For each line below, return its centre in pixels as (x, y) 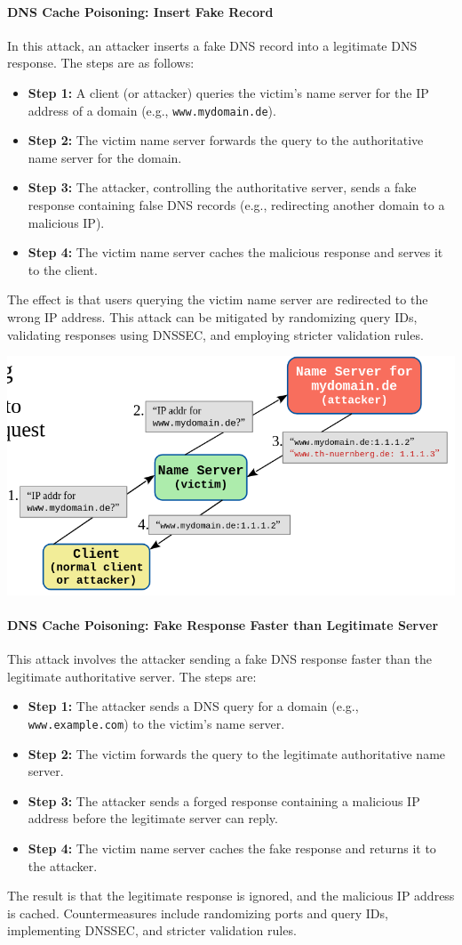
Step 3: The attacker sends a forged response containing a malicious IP (224, 800)
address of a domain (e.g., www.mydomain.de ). (152, 110)
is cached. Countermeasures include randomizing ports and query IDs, (198, 913)
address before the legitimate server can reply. (153, 818)
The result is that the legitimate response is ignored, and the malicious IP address (231, 896)
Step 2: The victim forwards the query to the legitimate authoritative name (237, 753)
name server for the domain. (105, 157)
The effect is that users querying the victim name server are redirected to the (218, 299)
